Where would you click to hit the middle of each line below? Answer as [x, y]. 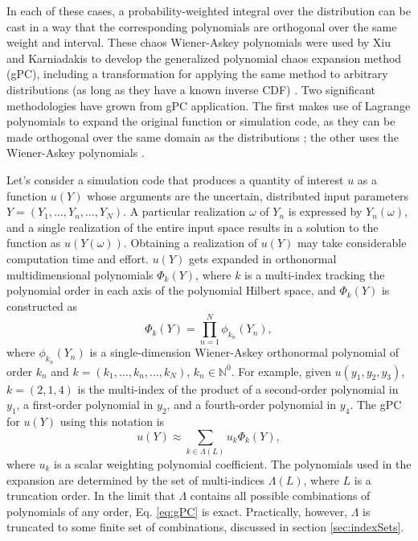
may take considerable [352, 243]
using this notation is [112, 421]
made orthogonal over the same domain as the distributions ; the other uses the [203, 136]
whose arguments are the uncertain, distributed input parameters [248, 195]
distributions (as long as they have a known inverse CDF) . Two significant [191, 89]
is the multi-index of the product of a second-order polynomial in [238, 388]
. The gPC [376, 405]
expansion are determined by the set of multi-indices [136, 479]
